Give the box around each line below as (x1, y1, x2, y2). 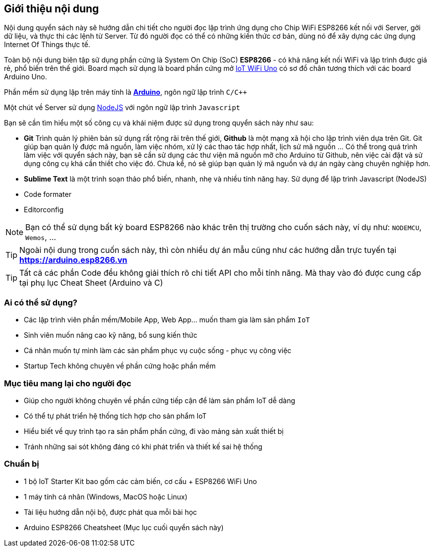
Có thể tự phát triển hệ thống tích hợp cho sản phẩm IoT (24, 411, 207, 420)
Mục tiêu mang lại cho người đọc (4, 378, 131, 388)
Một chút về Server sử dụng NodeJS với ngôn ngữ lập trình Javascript (4, 103, 241, 112)
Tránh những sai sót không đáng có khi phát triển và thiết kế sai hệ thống (24, 442, 262, 451)
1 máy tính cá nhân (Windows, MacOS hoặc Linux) (24, 492, 187, 501)
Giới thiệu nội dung (4, 2, 99, 15)
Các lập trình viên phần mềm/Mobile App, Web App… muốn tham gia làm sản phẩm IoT (24, 315, 310, 324)
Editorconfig (24, 205, 64, 214)
